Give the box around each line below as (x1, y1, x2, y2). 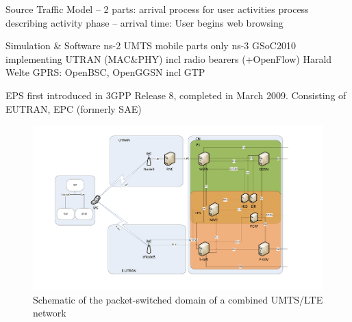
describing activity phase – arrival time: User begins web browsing (5, 15, 284, 29)
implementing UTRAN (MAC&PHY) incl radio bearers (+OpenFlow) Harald (5, 51, 332, 66)
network (33, 306, 66, 320)
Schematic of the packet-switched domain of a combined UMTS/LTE (33, 292, 323, 306)
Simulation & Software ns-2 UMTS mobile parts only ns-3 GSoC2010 (5, 38, 296, 53)
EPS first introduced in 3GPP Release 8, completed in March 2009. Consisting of (5, 88, 347, 102)
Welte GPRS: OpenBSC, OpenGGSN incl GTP (5, 65, 205, 79)
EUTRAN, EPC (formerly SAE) (5, 101, 142, 116)
